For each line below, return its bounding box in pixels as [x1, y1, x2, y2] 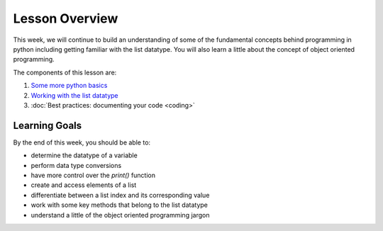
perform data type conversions [30, 161, 122, 169]
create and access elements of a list [30, 181, 137, 189]
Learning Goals [13, 119, 82, 131]
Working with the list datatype [30, 91, 118, 99]
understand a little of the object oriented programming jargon [30, 210, 210, 219]
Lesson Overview [13, 11, 118, 26]
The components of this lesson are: [13, 68, 117, 77]
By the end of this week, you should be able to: [13, 138, 151, 147]
